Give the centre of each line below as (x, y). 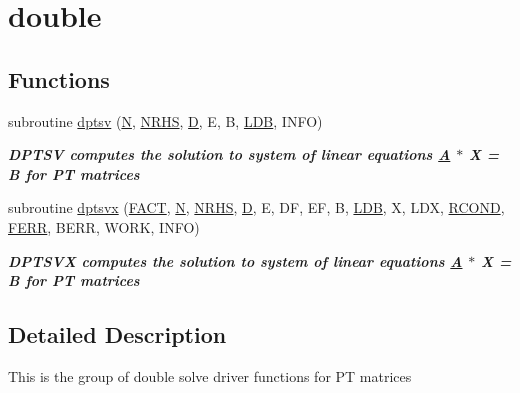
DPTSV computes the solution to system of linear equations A (229, 154)
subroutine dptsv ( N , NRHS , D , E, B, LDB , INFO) (165, 120)
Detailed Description (117, 334)
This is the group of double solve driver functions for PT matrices (210, 375)
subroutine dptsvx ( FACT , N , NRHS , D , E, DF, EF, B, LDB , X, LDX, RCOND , (256, 207)
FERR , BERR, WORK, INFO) (104, 226)
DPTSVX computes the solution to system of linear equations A (235, 260)
